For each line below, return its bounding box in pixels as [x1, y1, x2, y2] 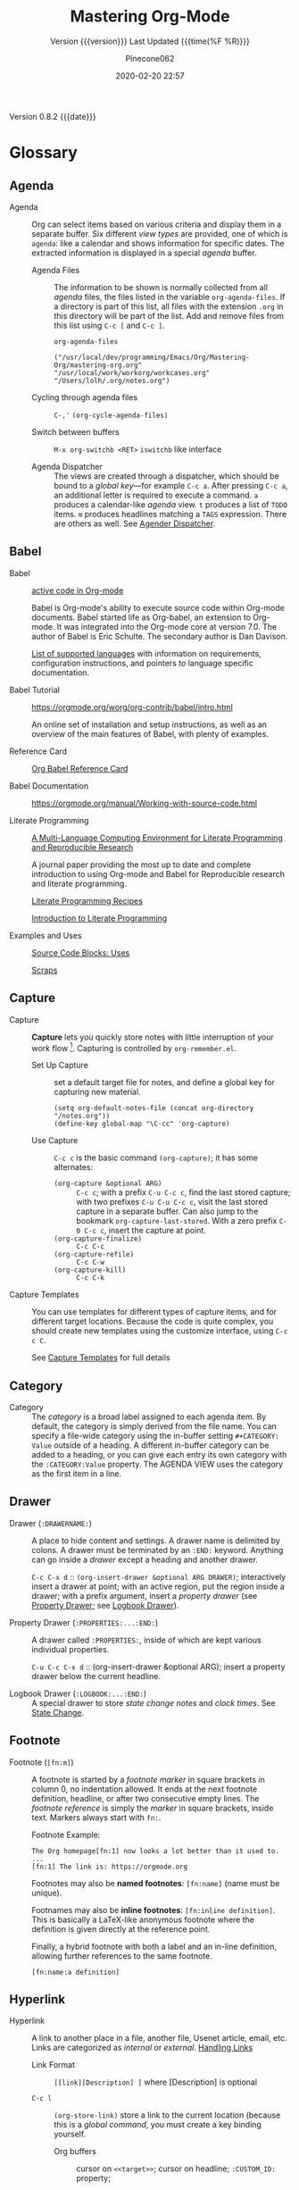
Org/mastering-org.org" [54, 360, 143, 370]
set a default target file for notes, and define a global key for [54, 1077, 275, 1088]
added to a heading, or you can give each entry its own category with [31, 1450, 287, 1460]
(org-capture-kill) [54, 1266, 127, 1275]
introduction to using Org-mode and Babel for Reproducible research [31, 868, 286, 879]
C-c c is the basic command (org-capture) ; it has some [54, 1152, 259, 1163]
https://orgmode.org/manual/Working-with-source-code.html [31, 798, 257, 808]
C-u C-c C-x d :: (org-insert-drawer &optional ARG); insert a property [31, 1661, 286, 1672]
